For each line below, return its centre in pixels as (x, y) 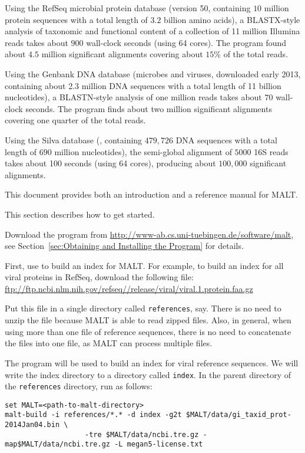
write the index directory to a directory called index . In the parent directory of (148, 374)
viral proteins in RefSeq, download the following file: (99, 277)
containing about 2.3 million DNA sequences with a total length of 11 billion (143, 85)
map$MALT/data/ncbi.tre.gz (57, 444)
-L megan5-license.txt (159, 444)
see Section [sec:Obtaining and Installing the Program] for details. (124, 246)
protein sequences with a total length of (76, 19)
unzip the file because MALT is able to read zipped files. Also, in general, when (148, 320)
